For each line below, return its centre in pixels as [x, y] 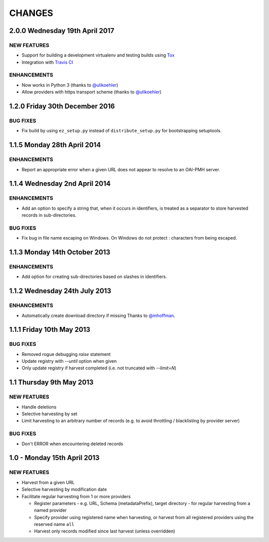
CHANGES [31, 13]
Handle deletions [39, 407]
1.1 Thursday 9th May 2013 [52, 383]
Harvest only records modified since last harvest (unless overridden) [105, 531]
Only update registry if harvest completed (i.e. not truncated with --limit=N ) [99, 368]
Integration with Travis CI [47, 62]
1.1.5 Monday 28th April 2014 [55, 145]
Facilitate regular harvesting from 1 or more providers [76, 496]
